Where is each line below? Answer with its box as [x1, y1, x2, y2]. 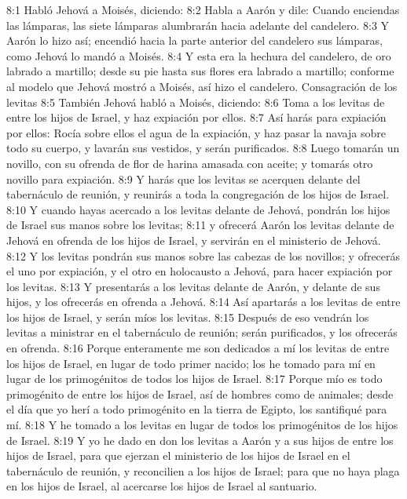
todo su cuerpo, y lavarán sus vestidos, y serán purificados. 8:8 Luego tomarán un [6, 140, 400, 156]
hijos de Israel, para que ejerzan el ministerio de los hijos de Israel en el [6, 447, 350, 464]
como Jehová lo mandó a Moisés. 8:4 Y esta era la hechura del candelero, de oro [6, 47, 391, 64]
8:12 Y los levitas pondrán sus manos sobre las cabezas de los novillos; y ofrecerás [6, 247, 401, 264]
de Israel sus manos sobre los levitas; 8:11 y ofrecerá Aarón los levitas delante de [6, 217, 394, 233]
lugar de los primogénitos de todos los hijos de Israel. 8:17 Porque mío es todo [6, 370, 383, 387]
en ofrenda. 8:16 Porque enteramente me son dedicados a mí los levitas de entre [6, 340, 390, 356]
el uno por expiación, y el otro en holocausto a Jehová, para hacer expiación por [6, 263, 393, 279]
